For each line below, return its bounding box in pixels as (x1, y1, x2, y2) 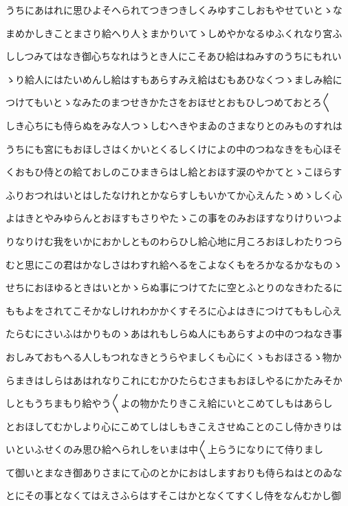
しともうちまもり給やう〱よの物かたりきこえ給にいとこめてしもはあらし (6, 396, 333, 410)
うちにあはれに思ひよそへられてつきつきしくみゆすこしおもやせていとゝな (6, 3, 342, 17)
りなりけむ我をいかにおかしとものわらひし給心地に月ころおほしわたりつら (6, 233, 343, 248)
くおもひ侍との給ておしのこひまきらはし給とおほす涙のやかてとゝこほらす (6, 165, 342, 179)
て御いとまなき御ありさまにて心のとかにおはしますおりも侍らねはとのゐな (6, 465, 342, 479)
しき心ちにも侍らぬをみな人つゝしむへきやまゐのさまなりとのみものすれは (6, 118, 342, 132)
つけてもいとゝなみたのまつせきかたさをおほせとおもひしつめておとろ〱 (6, 95, 331, 109)
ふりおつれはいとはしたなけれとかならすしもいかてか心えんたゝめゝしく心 (6, 187, 342, 202)
